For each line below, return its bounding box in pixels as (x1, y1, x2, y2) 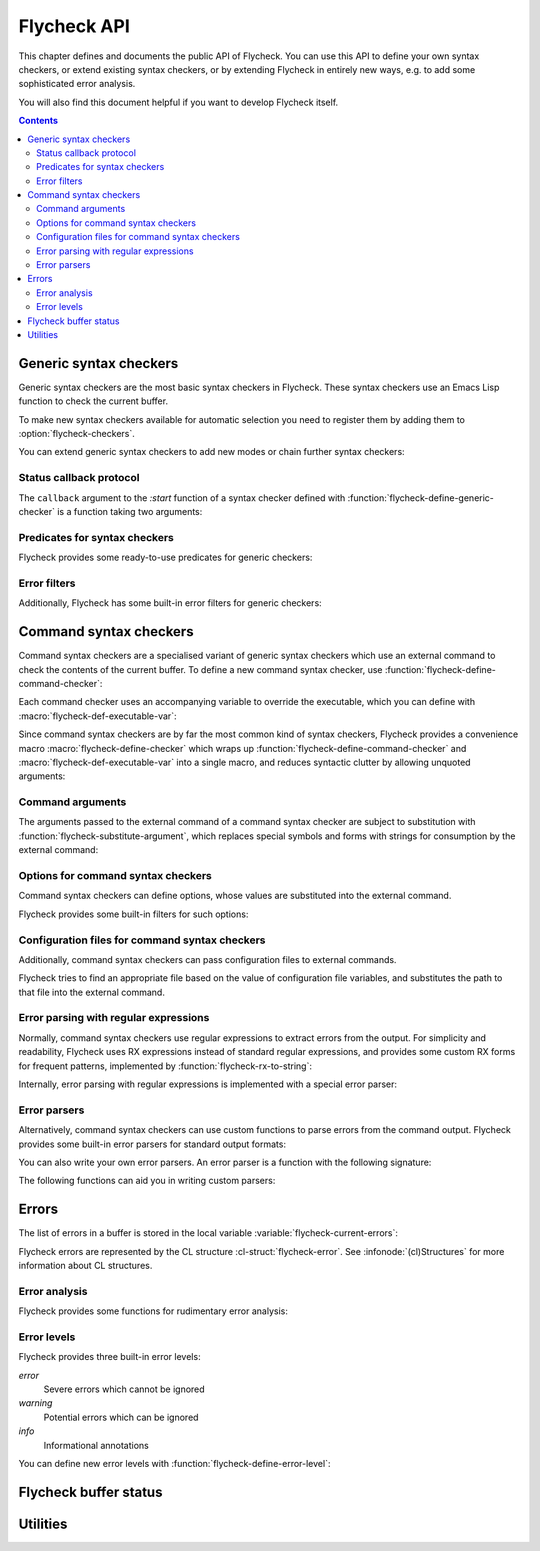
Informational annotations (43, 1439, 149, 1451)
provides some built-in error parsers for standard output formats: (18, 1138, 287, 1150)
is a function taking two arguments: (56, 505, 203, 517)
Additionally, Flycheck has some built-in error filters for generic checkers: (18, 597, 322, 609)
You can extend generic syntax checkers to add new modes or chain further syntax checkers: (18, 446, 405, 458)
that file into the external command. (18, 986, 165, 998)
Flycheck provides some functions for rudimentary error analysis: (18, 1305, 289, 1317)
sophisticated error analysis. (18, 78, 136, 90)
